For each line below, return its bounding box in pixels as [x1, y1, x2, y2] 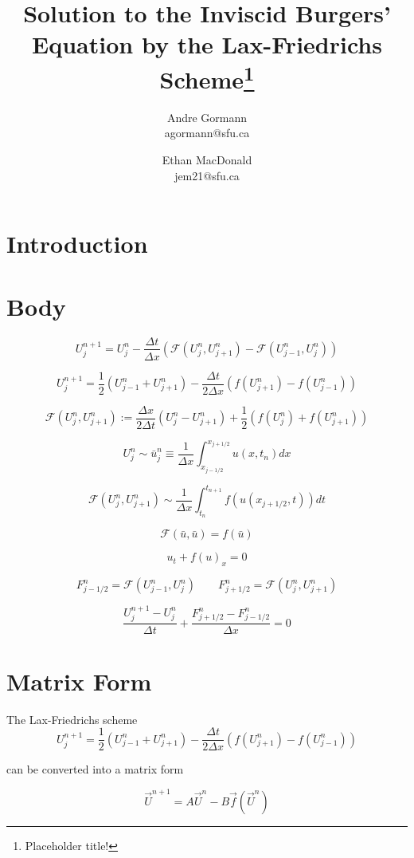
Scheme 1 [159, 59, 255, 95]
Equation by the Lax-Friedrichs [32, 28, 382, 61]
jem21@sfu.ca [174, 167, 240, 183]
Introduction [6, 227, 148, 260]
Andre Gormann [166, 108, 248, 125]
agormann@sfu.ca [164, 124, 250, 141]
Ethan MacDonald [162, 152, 252, 168]
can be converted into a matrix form [6, 761, 184, 777]
